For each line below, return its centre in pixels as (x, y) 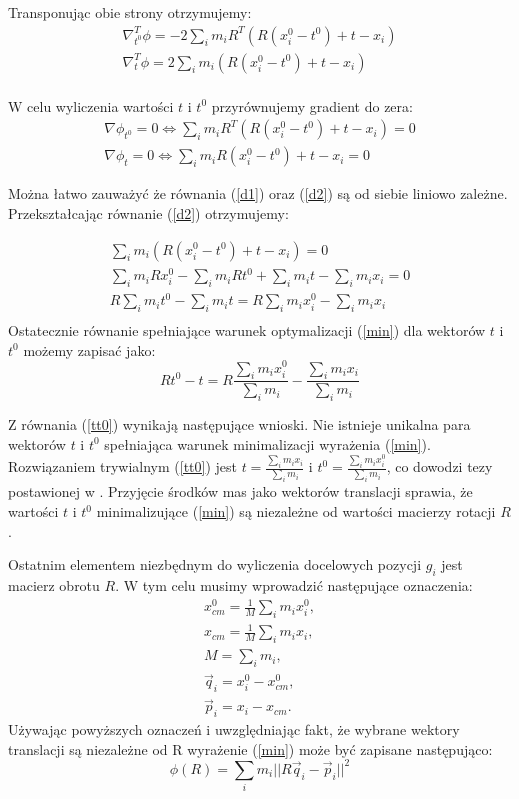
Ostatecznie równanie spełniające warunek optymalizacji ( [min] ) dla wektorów (247, 330)
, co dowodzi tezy (439, 466)
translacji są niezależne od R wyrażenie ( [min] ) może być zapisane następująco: (250, 748)
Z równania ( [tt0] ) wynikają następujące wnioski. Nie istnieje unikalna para (239, 424)
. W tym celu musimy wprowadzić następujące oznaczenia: (294, 584)
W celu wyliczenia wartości (91, 105)
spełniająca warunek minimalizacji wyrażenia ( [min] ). (267, 443)
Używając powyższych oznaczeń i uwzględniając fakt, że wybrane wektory (234, 729)
